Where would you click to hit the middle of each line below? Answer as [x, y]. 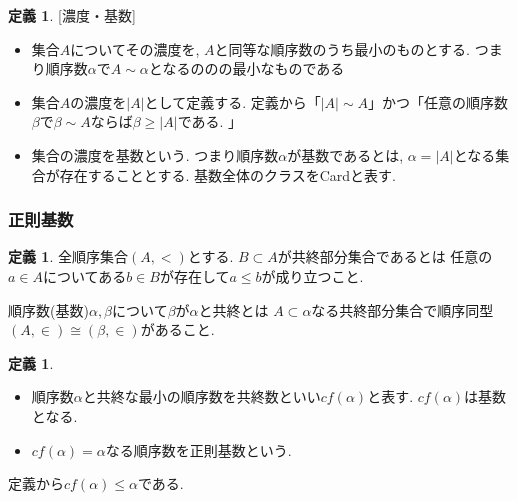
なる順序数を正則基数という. [198, 449]
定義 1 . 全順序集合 [68, 256]
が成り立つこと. [312, 275]
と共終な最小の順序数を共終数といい [201, 396]
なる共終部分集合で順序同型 [402, 309]
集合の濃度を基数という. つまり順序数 [155, 154]
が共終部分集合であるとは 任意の [385, 256]
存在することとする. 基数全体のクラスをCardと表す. [227, 174]
